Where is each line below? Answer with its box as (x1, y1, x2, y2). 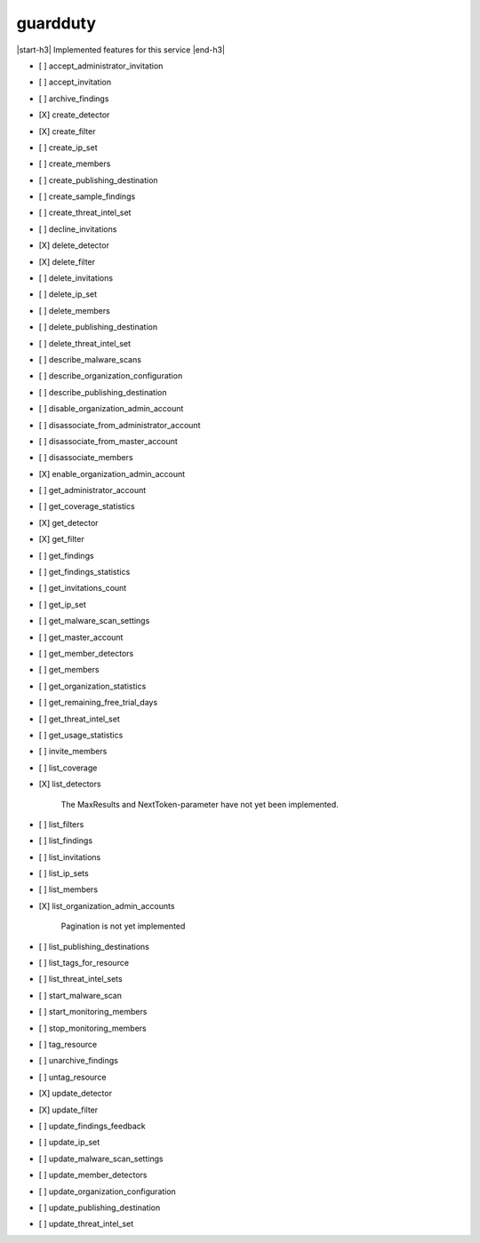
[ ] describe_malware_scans (38, 354, 142, 364)
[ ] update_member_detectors (38, 1169, 148, 1181)
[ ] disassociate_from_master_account (38, 435, 178, 446)
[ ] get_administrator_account (38, 485, 147, 496)
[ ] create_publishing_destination (38, 174, 159, 186)
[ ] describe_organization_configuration (38, 371, 183, 381)
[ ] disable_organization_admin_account (38, 403, 184, 414)
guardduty (16, 13, 97, 33)
